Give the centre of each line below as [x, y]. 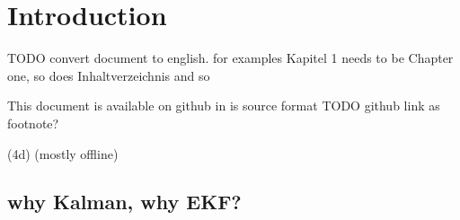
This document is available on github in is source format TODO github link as [224, 106]
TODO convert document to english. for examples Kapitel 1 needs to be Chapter [230, 58]
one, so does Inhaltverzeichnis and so [109, 75]
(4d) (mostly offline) [63, 153]
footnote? [33, 123]
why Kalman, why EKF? [124, 202]
